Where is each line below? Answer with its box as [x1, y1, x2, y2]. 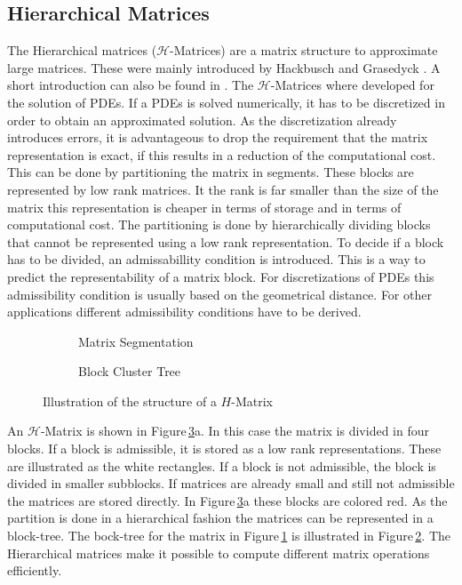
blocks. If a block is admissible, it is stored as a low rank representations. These [7, 439, 442, 458]
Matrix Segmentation [78, 332, 194, 350]
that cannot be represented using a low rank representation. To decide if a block [7, 232, 444, 251]
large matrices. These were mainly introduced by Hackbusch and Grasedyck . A [7, 58, 441, 76]
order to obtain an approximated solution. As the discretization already [7, 110, 397, 129]
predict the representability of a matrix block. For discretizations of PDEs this [7, 267, 434, 285]
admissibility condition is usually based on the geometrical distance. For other [7, 284, 432, 303]
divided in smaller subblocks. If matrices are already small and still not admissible [7, 474, 455, 493]
